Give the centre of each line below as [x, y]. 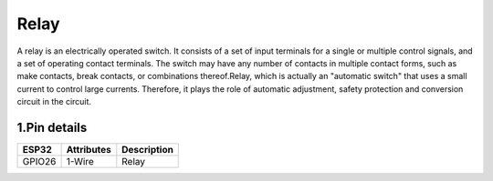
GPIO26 [39, 162]
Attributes [89, 150]
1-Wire [80, 162]
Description [147, 150]
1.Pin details [52, 127]
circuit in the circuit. [54, 102]
